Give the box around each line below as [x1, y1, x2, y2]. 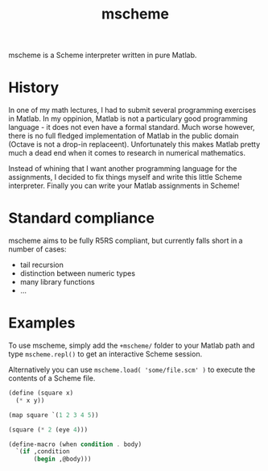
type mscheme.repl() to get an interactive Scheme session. [8, 349, 203, 359]
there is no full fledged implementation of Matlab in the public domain [8, 131, 239, 141]
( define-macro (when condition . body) [8, 440, 142, 448]
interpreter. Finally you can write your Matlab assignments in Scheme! [8, 181, 240, 190]
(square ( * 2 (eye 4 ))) [8, 425, 89, 434]
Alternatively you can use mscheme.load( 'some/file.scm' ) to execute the [8, 365, 256, 374]
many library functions [19, 277, 95, 287]
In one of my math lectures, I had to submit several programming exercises [8, 106, 257, 115]
